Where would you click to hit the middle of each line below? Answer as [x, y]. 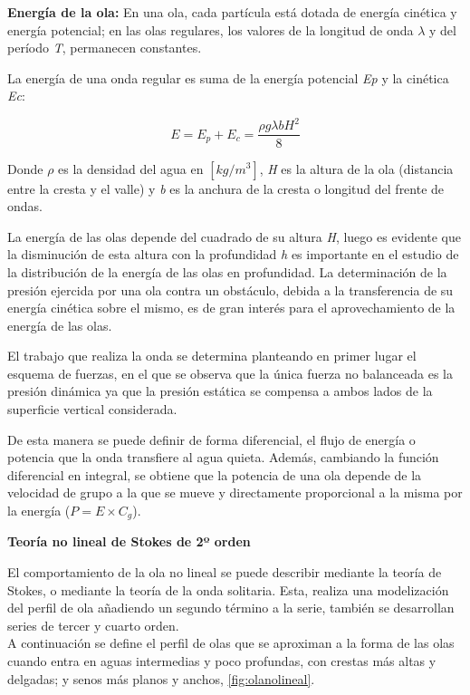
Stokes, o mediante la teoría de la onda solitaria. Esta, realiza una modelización [228, 589]
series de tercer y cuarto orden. [93, 625]
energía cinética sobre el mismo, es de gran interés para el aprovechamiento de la [231, 308]
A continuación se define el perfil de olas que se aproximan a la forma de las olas [231, 643]
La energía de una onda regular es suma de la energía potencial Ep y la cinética [228, 77]
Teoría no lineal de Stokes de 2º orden [129, 541]
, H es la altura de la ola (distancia [356, 168]
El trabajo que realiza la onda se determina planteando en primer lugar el [212, 356]
